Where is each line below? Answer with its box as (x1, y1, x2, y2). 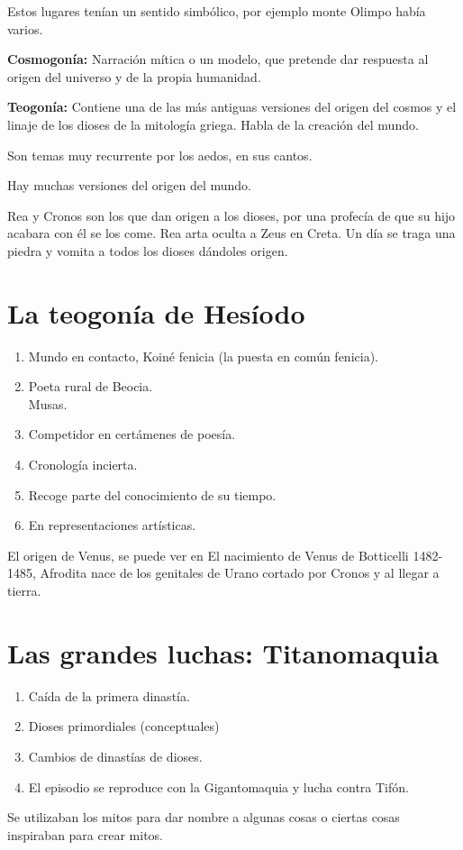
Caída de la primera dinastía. (28, 686, 190, 705)
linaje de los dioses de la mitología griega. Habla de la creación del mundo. (7, 114, 419, 133)
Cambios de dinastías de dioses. (28, 746, 203, 765)
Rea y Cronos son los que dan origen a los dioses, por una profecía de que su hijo (7, 206, 456, 224)
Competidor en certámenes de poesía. (28, 425, 236, 443)
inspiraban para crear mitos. (7, 825, 163, 844)
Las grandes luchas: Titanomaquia (7, 634, 440, 671)
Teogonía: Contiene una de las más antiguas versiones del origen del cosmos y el (7, 97, 457, 116)
